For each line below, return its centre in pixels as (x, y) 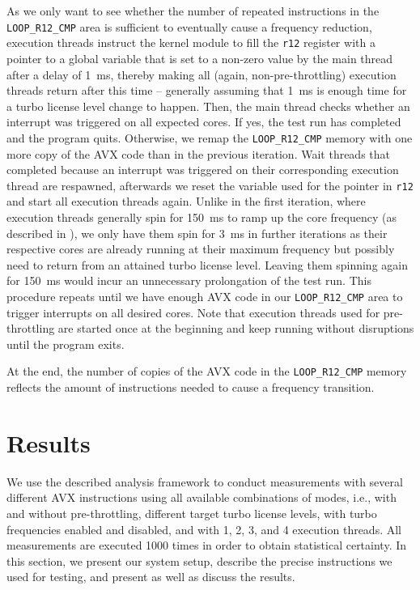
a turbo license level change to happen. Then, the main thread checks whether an (208, 106)
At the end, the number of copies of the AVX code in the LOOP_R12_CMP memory (207, 371)
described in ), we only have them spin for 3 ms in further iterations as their (197, 233)
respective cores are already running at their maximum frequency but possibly (201, 249)
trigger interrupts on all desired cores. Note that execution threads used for (193, 312)
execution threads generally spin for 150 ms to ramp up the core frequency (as (202, 216)
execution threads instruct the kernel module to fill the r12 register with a (191, 42)
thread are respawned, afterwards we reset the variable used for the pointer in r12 (210, 185)
